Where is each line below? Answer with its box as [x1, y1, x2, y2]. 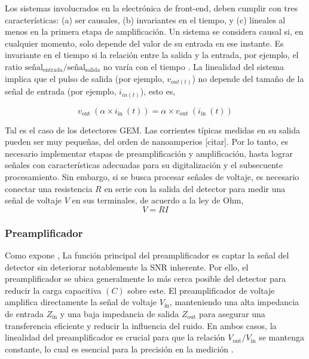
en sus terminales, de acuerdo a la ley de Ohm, [72, 194, 244, 206]
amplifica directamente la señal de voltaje [5, 296, 157, 308]
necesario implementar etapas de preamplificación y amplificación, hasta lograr [5, 147, 293, 159]
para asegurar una [199, 307, 265, 320]
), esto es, [140, 85, 176, 98]
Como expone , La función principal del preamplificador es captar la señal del [5, 248, 289, 261]
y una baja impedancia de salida [60, 307, 179, 320]
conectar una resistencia [5, 182, 93, 194]
